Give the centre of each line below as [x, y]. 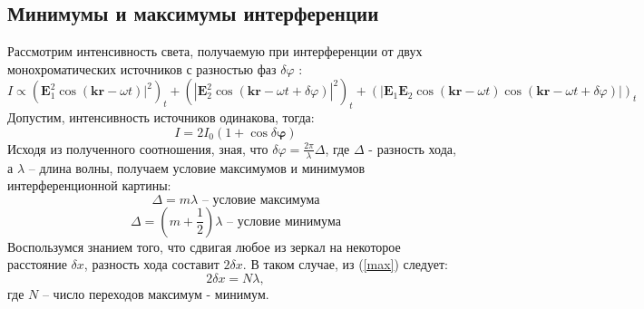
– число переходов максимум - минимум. [156, 293]
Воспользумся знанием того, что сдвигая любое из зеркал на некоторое [204, 246]
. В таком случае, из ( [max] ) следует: [345, 264]
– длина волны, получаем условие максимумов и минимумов [197, 167]
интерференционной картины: [89, 185]
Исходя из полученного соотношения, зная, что [138, 148]
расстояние [37, 264]
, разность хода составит [151, 264]
